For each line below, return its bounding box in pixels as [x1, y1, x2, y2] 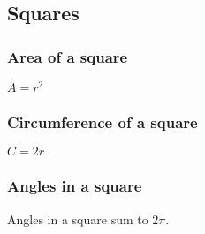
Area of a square [7, 45, 128, 67]
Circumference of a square [7, 111, 198, 132]
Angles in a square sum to [7, 209, 148, 228]
